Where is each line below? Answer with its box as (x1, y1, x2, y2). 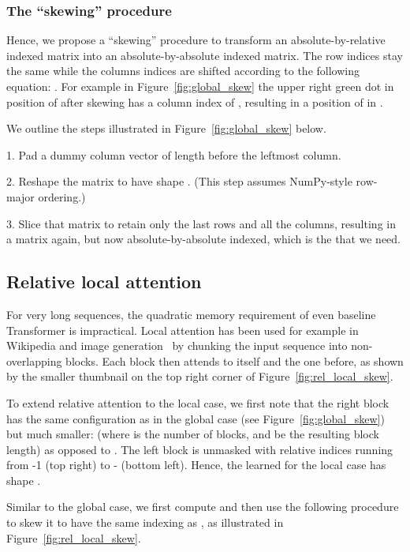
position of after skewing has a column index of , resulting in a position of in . (6, 93, 383, 110)
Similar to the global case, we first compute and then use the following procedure (6, 498, 399, 515)
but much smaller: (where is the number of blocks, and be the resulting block (6, 426, 379, 442)
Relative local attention (6, 269, 202, 294)
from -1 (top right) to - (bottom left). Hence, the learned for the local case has (6, 456, 386, 473)
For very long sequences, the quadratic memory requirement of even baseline (6, 306, 376, 322)
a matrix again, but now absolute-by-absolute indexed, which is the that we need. (6, 231, 401, 247)
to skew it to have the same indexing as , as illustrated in (6, 514, 284, 531)
